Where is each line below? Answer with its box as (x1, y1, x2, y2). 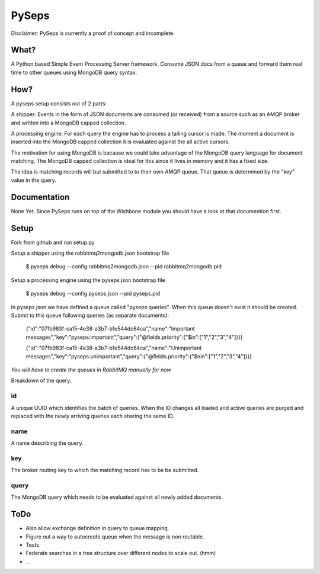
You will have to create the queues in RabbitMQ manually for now (11, 366, 171, 373)
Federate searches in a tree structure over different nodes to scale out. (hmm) (25, 550, 216, 557)
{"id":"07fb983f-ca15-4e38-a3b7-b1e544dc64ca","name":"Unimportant (25, 344, 202, 352)
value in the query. (11, 177, 56, 184)
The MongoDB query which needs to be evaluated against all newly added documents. (11, 493, 223, 501)
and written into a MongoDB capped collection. (11, 119, 126, 126)
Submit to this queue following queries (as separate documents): (11, 312, 169, 319)
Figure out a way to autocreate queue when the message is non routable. (25, 533, 204, 540)
